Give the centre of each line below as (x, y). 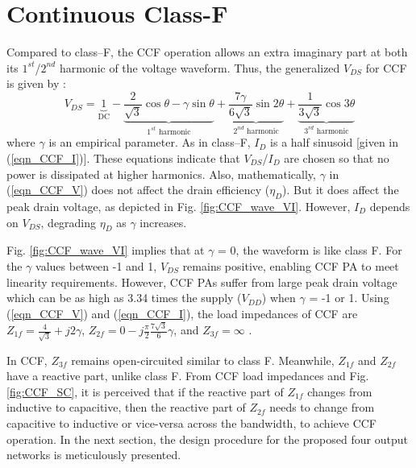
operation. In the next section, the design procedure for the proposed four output (207, 439)
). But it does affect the (341, 190)
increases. (163, 222)
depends (390, 206)
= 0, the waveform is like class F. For (310, 250)
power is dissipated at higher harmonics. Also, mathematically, (161, 174)
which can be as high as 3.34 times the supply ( (124, 298)
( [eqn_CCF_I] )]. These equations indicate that (123, 157)
